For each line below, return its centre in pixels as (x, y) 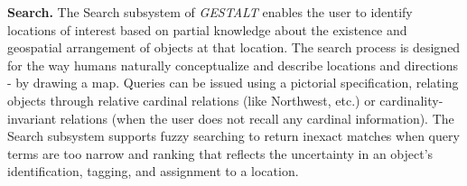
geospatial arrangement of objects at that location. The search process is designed (234, 47)
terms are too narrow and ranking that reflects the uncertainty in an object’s (220, 153)
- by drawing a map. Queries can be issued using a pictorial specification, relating (233, 83)
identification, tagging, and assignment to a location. (153, 171)
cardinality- (411, 100)
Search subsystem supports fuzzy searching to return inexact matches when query (233, 136)
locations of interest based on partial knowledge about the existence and (207, 29)
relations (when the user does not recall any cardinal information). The (257, 118)
